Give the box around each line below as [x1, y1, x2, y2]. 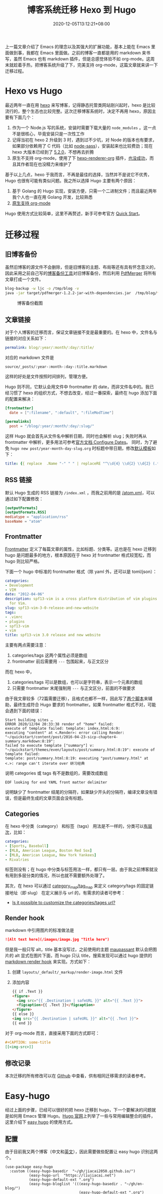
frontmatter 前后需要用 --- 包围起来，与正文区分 [12, 659, 109, 664]
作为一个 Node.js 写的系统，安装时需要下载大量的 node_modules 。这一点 [12, 125, 156, 131]
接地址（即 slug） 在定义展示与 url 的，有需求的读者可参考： [5, 890, 126, 896]
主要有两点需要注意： [5, 642, 48, 648]
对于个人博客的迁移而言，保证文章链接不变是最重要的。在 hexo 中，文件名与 [5, 329, 158, 335]
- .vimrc [5, 614, 23, 619]
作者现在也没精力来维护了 [20, 161, 72, 167]
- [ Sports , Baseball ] [5, 843, 49, 848]
